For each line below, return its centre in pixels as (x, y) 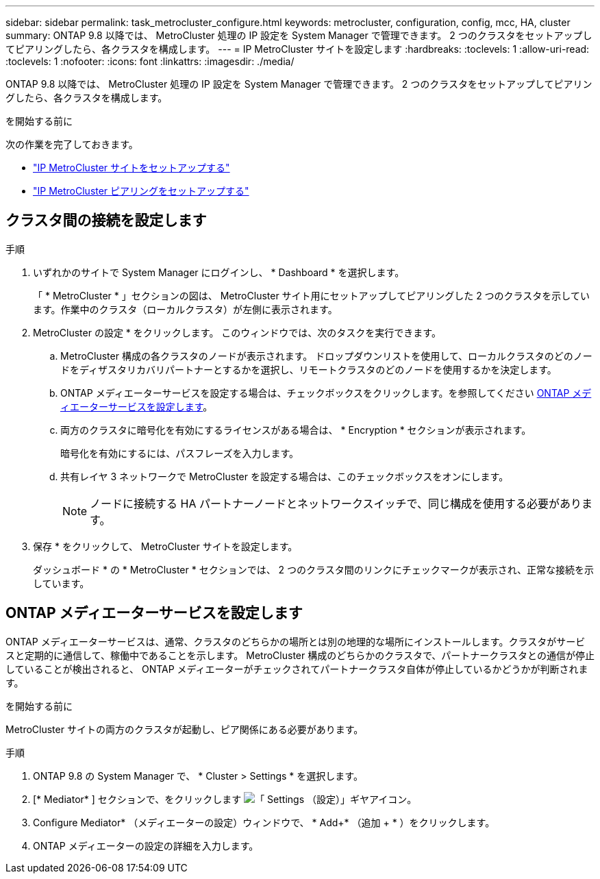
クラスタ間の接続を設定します (106, 221)
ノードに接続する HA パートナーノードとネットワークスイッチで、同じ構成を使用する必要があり (336, 503)
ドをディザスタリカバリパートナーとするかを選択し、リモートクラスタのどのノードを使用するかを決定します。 (309, 369)
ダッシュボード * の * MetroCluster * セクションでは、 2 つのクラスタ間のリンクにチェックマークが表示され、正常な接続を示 (313, 569)
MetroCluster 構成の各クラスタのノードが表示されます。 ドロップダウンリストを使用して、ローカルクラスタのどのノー (326, 356)
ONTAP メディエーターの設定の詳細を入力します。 (146, 845)
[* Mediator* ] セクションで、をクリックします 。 (225, 799)
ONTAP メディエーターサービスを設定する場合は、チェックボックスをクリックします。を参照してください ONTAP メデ (326, 393)
